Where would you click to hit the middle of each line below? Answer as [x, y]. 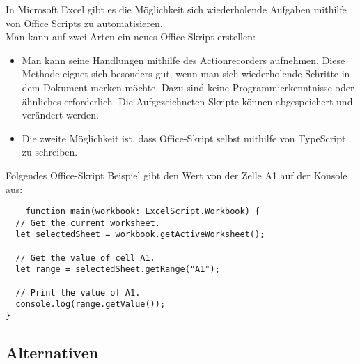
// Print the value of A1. [78, 293]
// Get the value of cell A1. [85, 258]
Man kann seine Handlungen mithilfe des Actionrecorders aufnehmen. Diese [183, 60]
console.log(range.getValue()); [91, 304]
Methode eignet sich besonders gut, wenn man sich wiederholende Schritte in [186, 74]
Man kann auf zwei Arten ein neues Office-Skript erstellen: [131, 37]
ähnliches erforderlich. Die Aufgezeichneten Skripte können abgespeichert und [187, 101]
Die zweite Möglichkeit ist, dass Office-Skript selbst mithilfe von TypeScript [184, 138]
